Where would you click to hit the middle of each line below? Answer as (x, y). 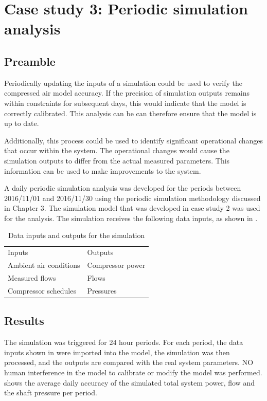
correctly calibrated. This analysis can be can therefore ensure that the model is (130, 113)
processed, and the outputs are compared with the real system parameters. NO (129, 362)
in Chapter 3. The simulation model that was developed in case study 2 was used (132, 208)
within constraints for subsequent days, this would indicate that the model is (125, 103)
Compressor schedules (42, 290)
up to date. (22, 123)
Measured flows (32, 278)
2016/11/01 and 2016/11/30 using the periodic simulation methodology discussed (132, 198)
